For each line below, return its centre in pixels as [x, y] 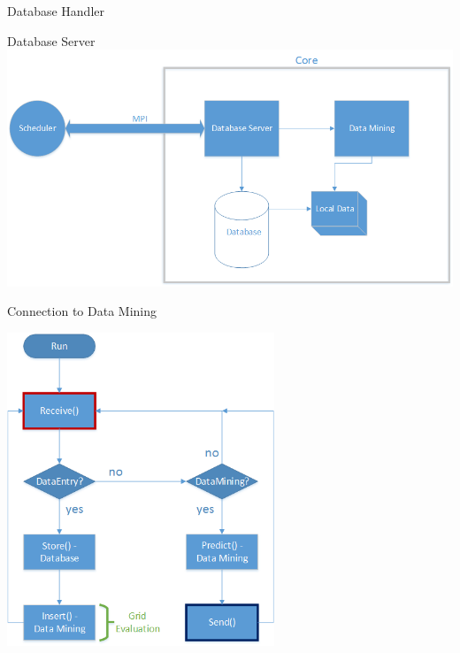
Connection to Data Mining [82, 311]
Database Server [51, 40]
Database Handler [56, 11]
